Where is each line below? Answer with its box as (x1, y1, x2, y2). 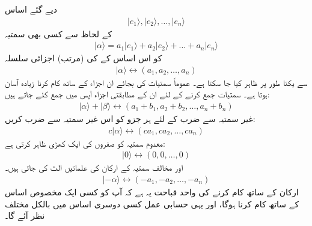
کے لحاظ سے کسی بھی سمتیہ (5, 27, 112, 40)
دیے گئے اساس (5, 3, 57, 15)
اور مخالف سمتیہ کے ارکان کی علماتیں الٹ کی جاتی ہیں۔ (5, 161, 183, 174)
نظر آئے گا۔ (5, 209, 45, 222)
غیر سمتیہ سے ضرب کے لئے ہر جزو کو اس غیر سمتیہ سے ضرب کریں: (5, 112, 255, 125)
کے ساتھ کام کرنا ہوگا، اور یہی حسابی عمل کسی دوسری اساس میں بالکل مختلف (5, 197, 299, 210)
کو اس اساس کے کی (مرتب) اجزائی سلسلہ (5, 52, 162, 64)
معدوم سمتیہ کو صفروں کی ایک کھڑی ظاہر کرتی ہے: (5, 136, 165, 149)
